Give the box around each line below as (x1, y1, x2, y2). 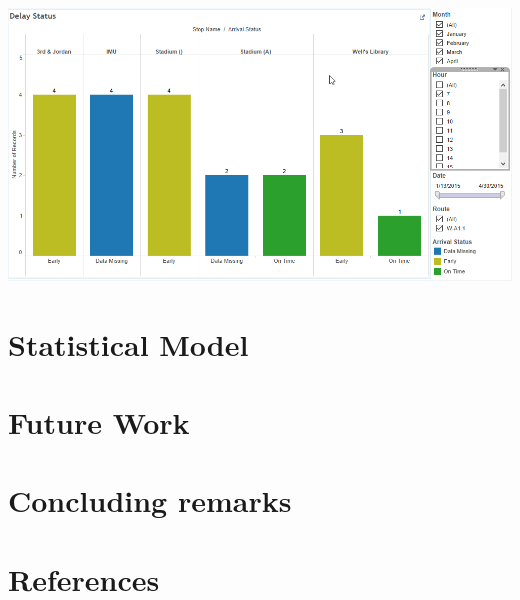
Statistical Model (8, 323, 249, 364)
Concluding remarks (8, 480, 292, 521)
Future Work (8, 401, 190, 442)
